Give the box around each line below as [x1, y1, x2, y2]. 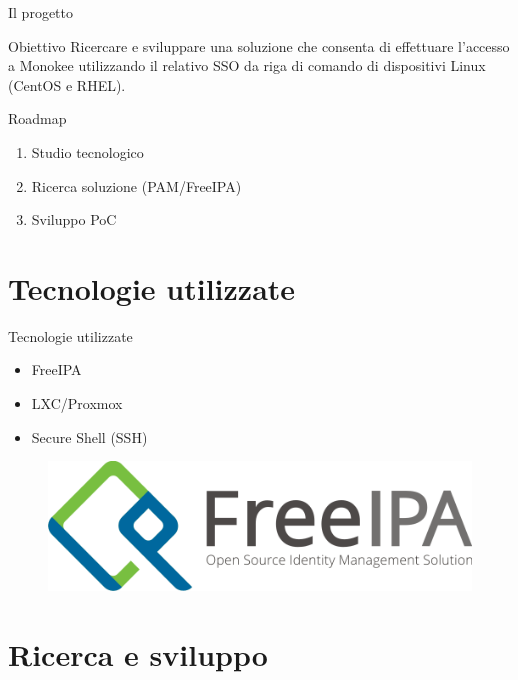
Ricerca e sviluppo [8, 633, 268, 674]
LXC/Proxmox [31, 393, 123, 414]
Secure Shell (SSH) [31, 426, 148, 447]
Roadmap [8, 108, 67, 129]
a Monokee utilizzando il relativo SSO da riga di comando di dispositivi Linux [8, 55, 486, 76]
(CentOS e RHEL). [8, 74, 126, 95]
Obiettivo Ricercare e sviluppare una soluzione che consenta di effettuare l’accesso [8, 35, 510, 56]
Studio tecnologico [31, 141, 144, 162]
